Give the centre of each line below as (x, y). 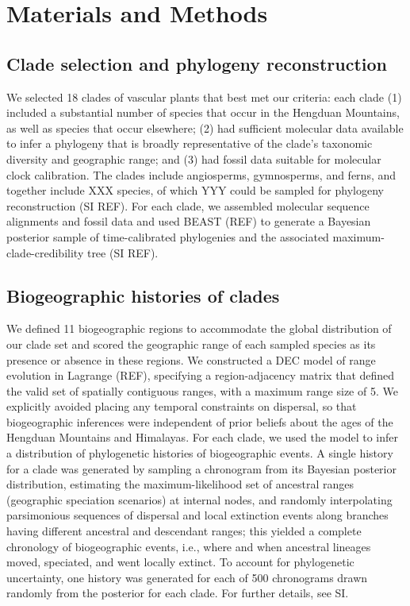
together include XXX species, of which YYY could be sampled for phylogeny (195, 190)
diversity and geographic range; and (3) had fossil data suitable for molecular (194, 158)
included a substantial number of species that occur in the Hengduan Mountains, (203, 112)
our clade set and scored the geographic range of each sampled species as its (191, 344)
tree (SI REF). (123, 252)
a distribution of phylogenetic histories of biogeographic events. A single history (200, 453)
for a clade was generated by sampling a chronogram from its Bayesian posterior (201, 468)
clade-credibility (45, 252)
